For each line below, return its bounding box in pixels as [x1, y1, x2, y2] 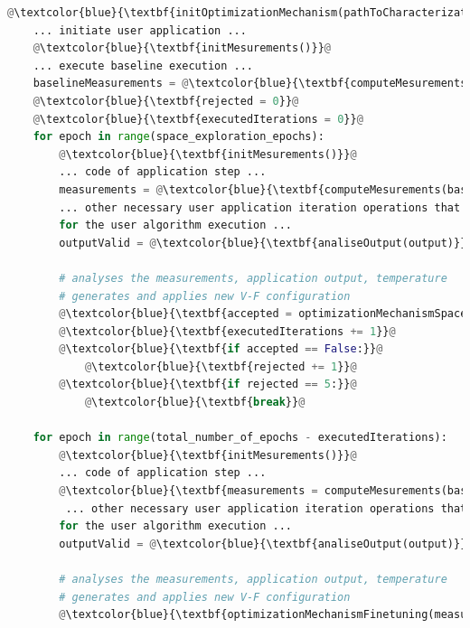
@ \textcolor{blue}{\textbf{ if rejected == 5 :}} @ [59, 378, 357, 391]
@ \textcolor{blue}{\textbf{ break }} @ [84, 396, 305, 409]
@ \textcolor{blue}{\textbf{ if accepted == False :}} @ [59, 342, 383, 356]
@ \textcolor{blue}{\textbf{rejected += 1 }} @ [84, 360, 357, 373]
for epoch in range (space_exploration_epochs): [33, 130, 324, 144]
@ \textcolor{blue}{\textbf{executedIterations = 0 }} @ [33, 112, 363, 126]
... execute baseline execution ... [33, 59, 254, 72]
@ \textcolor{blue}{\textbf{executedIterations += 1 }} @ [59, 324, 396, 338]
